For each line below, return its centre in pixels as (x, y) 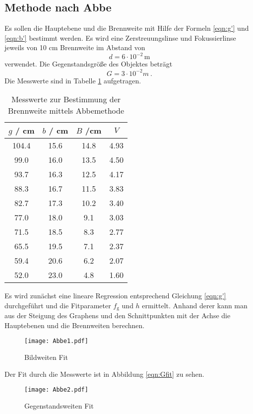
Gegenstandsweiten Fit (59, 405)
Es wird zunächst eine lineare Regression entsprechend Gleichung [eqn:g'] (115, 296)
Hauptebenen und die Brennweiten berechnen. (75, 325)
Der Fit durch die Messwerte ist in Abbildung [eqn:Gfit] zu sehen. (104, 374)
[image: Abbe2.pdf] (56, 390)
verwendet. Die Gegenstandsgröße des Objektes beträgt (89, 64)
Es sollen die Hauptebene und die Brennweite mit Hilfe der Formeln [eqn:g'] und (127, 28)
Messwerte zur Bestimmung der (66, 99)
